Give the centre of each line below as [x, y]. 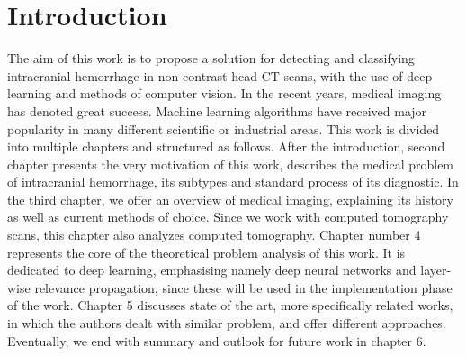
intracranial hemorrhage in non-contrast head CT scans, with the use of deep [220, 75]
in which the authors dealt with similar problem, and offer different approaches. [227, 323]
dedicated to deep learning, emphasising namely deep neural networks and [212, 270]
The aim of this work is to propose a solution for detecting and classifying [211, 58]
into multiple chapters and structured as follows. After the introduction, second [226, 146]
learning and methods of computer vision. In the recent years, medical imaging [224, 93]
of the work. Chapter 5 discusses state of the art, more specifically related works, [230, 305]
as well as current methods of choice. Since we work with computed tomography [228, 217]
